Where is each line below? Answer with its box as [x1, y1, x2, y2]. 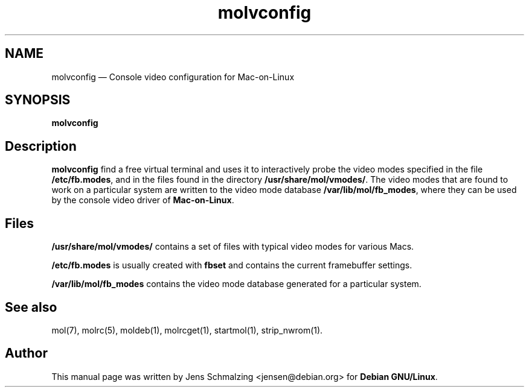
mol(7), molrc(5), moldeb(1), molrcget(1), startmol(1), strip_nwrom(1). [51, 324, 323, 335]
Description [5, 138, 77, 154]
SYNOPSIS [5, 92, 71, 108]
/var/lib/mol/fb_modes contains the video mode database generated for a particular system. [51, 279, 422, 289]
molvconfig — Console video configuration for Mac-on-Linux [51, 71, 295, 82]
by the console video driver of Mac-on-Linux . [51, 195, 234, 206]
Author [5, 346, 48, 361]
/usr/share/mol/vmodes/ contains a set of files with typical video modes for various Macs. [51, 241, 414, 252]
